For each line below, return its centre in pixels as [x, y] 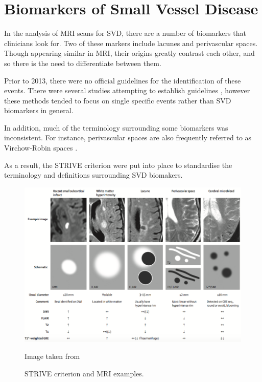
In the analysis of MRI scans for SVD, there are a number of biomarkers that [125, 33]
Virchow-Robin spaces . [41, 148]
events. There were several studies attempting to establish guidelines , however [127, 90]
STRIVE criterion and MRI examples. [84, 373]
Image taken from [52, 356]
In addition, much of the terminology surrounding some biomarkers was [116, 127]
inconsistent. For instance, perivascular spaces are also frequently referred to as [128, 137]
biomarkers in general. [39, 110]
